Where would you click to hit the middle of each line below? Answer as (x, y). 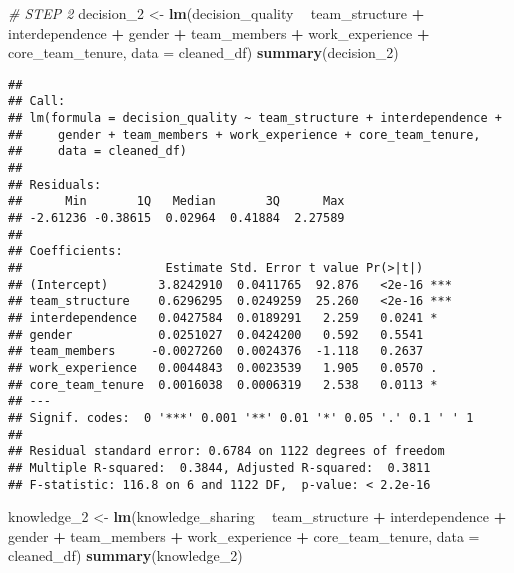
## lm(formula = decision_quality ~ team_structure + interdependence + (255, 118)
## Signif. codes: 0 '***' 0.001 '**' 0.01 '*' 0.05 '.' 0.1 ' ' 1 (241, 417)
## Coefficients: (65, 251)
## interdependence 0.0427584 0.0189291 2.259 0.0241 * (223, 317)
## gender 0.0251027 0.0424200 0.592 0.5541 (216, 334)
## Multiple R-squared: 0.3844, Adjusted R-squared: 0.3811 (219, 467)
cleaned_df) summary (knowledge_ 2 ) (125, 555)
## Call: (37, 101)
